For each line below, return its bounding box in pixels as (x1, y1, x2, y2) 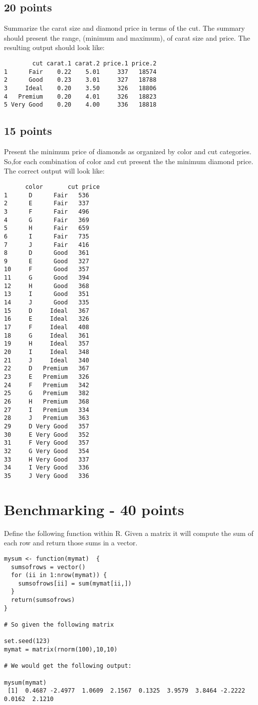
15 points (4, 123, 52, 138)
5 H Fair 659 (4, 225, 89, 232)
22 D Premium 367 (4, 365, 89, 372)
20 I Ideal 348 (4, 349, 89, 356)
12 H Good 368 (4, 282, 89, 290)
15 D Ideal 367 (4, 307, 89, 314)
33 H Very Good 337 (4, 456, 89, 463)
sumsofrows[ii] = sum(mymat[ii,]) (18, 580, 132, 587)
